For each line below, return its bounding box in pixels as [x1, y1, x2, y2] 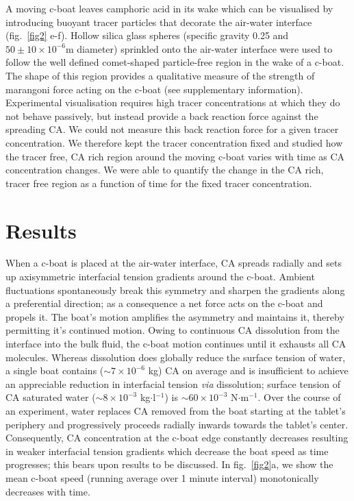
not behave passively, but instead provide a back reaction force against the [5, 108, 318, 123]
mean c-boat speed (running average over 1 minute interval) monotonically [5, 470, 319, 485]
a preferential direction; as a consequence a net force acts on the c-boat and [5, 296, 323, 310]
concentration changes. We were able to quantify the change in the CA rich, [5, 162, 324, 177]
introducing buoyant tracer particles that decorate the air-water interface [5, 14, 312, 29]
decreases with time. [5, 484, 90, 498]
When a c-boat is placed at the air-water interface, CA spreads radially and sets [5, 256, 342, 270]
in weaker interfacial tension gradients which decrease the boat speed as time [5, 443, 329, 458]
